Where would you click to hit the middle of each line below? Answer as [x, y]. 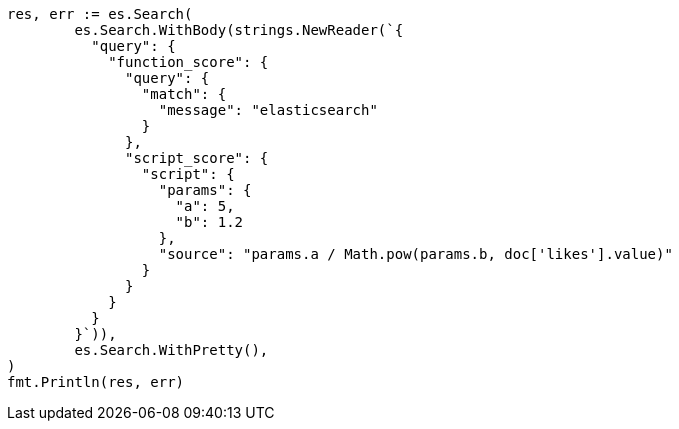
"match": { [184, 94]
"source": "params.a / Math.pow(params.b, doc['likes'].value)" [415, 254]
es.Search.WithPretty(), [171, 350]
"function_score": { [188, 62]
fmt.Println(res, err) [96, 382]
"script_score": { [197, 158]
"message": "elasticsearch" [268, 110]
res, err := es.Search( [100, 14]
